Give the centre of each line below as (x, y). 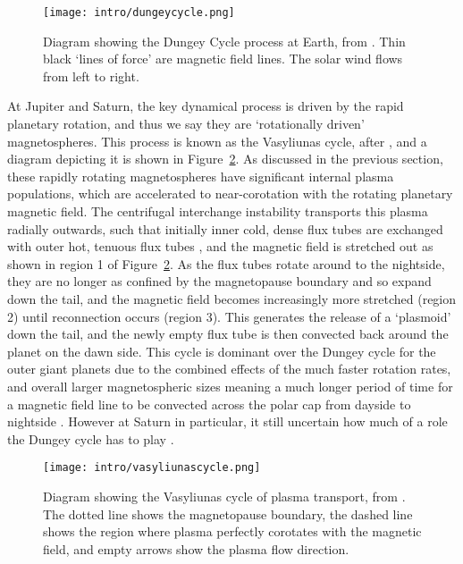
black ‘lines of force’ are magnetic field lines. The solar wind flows (223, 59)
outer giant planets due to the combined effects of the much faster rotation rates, (229, 369)
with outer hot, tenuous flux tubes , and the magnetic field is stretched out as (220, 246)
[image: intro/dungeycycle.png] (139, 13)
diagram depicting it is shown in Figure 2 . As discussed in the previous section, (225, 159)
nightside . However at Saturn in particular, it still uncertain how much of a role (227, 421)
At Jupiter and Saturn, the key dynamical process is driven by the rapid (206, 106)
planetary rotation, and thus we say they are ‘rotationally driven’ (186, 124)
